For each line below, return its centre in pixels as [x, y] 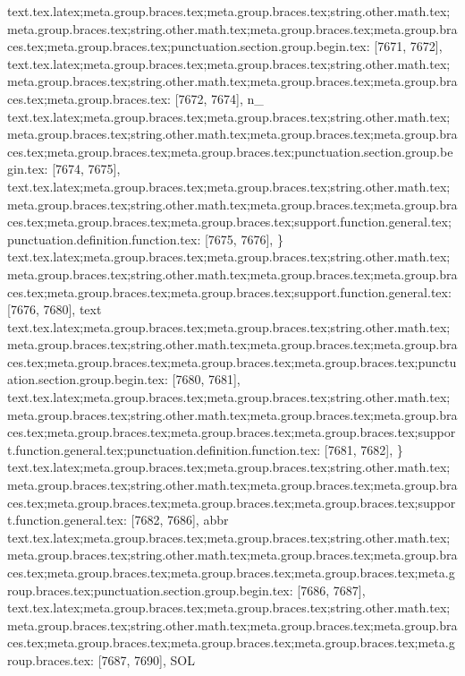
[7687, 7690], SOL [146, 659]
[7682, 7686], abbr [180, 520]
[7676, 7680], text [55, 309]
